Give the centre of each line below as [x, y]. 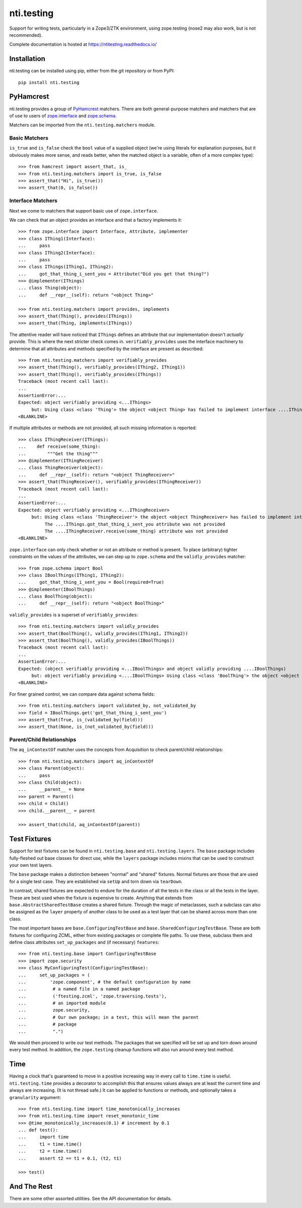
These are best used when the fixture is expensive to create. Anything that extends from [101, 898]
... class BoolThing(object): [56, 596]
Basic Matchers [29, 138]
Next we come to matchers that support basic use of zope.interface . [84, 211]
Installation [27, 59]
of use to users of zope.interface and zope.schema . [63, 115]
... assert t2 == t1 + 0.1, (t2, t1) [70, 1158]
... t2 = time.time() [50, 1151]
